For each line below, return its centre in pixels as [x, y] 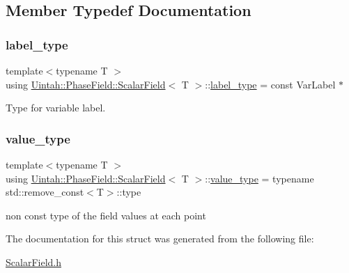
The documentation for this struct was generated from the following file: [160, 239]
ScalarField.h [33, 262]
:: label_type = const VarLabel [270, 84]
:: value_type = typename [259, 178]
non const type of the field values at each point [106, 215]
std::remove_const [45, 192]
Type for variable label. [56, 108]
